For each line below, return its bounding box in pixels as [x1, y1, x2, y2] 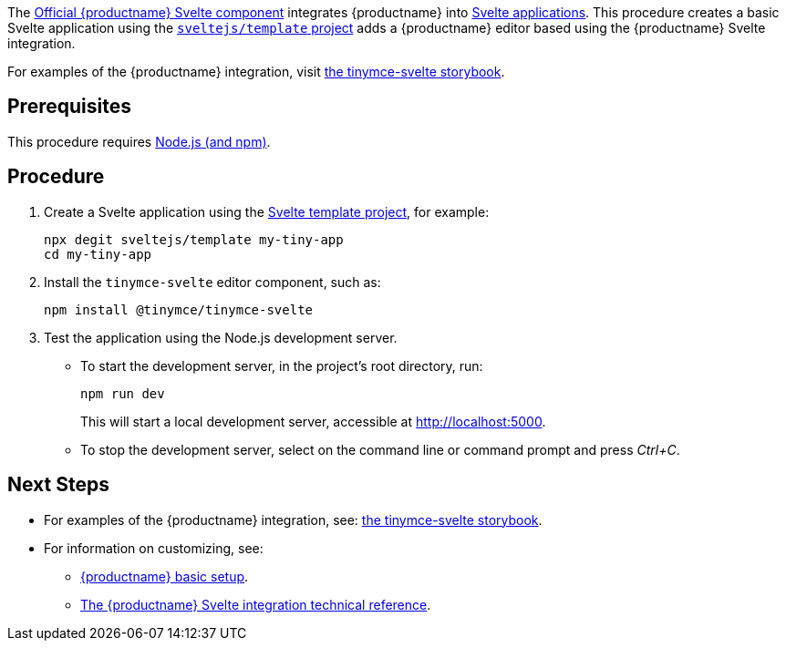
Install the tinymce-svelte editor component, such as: [44, 273, 381, 290]
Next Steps [7, 473, 109, 497]
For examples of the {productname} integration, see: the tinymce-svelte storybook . [44, 511, 543, 528]
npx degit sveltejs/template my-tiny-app [44, 231, 344, 247]
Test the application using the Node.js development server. [44, 329, 398, 345]
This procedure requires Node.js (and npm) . [7, 133, 271, 149]
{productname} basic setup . [80, 568, 249, 584]
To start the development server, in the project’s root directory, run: [80, 357, 483, 374]
